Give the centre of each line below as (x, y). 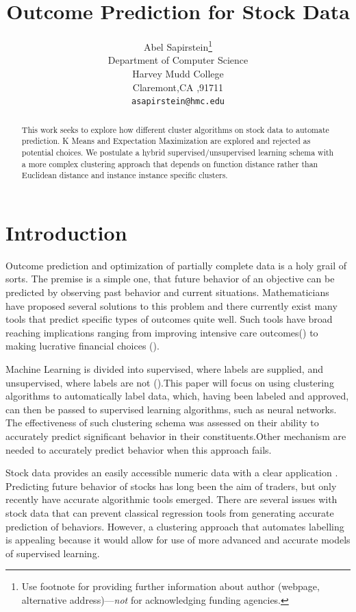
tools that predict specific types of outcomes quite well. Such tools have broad (169, 319)
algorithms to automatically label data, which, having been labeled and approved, (177, 396)
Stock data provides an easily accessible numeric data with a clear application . (172, 473)
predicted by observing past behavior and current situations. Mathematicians (167, 292)
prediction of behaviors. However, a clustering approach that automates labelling (175, 526)
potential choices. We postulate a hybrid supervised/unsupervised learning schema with (178, 152)
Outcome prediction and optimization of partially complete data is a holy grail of (176, 265)
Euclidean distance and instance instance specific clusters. (125, 175)
